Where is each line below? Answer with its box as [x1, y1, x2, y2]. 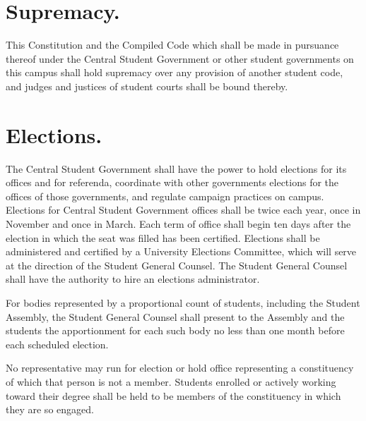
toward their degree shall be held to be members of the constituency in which [6, 388, 341, 403]
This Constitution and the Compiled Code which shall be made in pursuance [6, 37, 339, 52]
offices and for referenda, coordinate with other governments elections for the [6, 175, 339, 190]
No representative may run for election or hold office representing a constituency [6, 360, 354, 375]
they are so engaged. [6, 402, 94, 417]
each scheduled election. [6, 336, 109, 351]
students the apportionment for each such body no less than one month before [6, 323, 345, 338]
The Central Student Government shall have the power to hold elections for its [6, 161, 347, 176]
